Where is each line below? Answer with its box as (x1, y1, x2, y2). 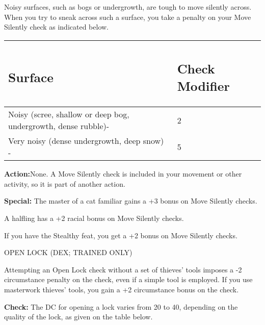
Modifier (177, 77, 230, 95)
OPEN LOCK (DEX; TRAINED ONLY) (4, 247, 132, 258)
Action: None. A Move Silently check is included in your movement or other (4, 168, 242, 179)
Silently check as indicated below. (4, 21, 109, 32)
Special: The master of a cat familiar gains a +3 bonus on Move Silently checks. (4, 195, 257, 206)
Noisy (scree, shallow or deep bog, (8, 108, 129, 120)
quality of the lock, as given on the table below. (4, 311, 153, 322)
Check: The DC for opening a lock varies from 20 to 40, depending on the (4, 301, 238, 312)
